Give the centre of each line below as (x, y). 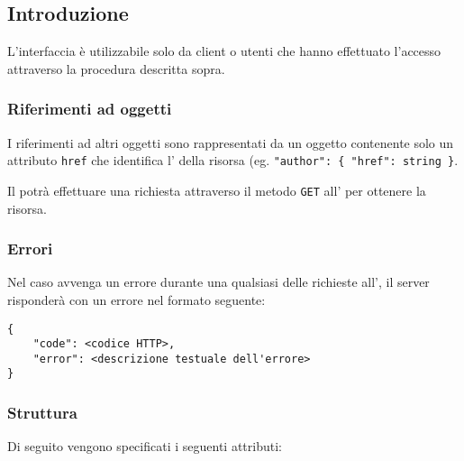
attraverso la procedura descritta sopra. (116, 68)
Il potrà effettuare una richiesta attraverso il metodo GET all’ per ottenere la (217, 190)
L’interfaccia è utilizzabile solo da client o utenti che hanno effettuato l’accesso (224, 51)
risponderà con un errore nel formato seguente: (136, 299)
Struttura (42, 413)
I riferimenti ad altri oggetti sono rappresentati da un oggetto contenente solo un (231, 142)
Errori (30, 249)
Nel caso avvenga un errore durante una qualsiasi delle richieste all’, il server (218, 282)
